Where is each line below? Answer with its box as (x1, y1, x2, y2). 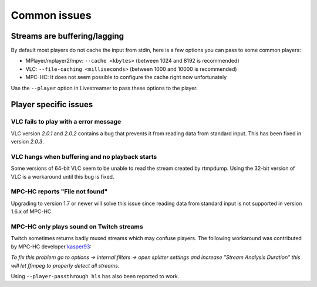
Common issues (11, 9, 92, 22)
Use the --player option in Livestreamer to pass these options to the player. (11, 84, 198, 91)
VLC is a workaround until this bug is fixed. (11, 173, 114, 180)
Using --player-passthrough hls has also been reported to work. (11, 272, 180, 279)
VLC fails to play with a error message (11, 118, 122, 126)
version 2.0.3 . (11, 138, 44, 145)
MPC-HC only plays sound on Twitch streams (11, 223, 143, 231)
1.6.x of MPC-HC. (11, 208, 53, 215)
